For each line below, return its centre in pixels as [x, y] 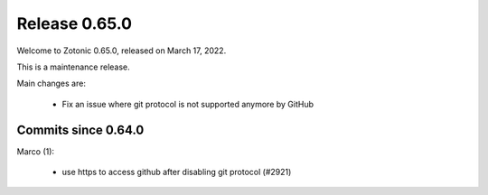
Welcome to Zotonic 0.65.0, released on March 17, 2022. [122, 51]
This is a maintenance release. [73, 67]
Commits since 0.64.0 [80, 130]
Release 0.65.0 [75, 23]
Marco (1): [35, 151]
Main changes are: [51, 84]
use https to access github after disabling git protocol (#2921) [177, 172]
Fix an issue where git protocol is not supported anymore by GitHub [188, 104]
